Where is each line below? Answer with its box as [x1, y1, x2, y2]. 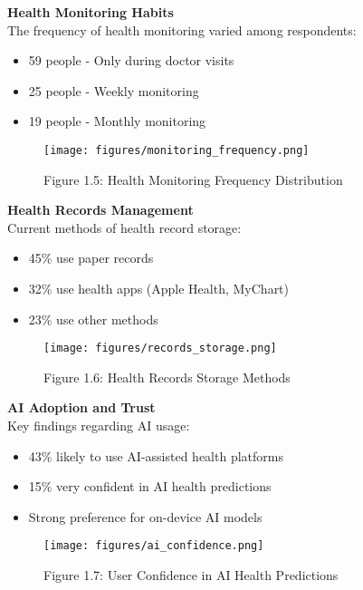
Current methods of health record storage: [7, 218, 242, 237]
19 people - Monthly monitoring [28, 111, 206, 131]
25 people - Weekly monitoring [28, 81, 199, 100]
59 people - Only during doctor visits [28, 51, 234, 70]
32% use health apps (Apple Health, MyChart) [28, 279, 290, 297]
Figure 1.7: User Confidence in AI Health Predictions [43, 566, 339, 585]
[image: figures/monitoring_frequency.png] [43, 143, 310, 157]
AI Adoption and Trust [7, 398, 156, 417]
